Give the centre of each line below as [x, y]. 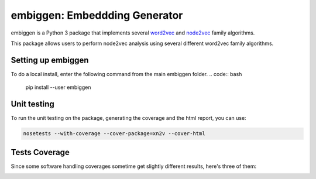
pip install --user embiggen [58, 87]
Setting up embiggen [50, 60]
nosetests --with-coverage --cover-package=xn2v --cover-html [114, 134]
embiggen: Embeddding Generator [97, 15]
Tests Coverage [40, 152]
